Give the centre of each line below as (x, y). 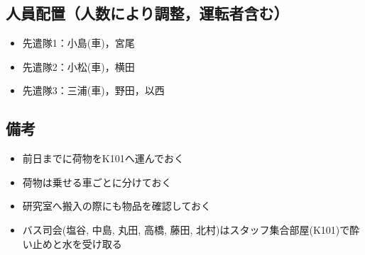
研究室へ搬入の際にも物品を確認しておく (116, 206)
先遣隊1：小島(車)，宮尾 (78, 43)
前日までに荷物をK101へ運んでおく (103, 158)
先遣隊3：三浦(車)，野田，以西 (93, 90)
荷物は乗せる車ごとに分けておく (97, 182)
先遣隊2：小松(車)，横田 (78, 66)
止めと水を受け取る (77, 243)
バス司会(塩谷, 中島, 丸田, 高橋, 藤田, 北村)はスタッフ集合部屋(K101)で (186, 229)
